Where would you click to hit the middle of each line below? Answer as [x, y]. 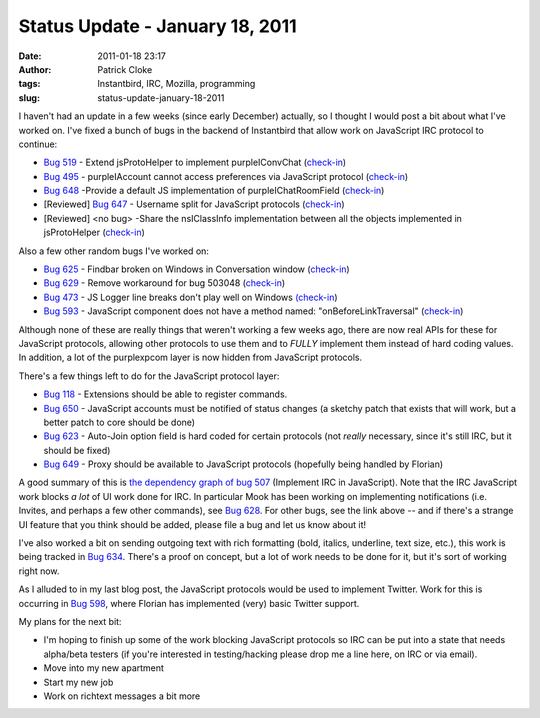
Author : [35, 69]
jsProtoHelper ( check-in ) [94, 232]
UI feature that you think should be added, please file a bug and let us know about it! [192, 524]
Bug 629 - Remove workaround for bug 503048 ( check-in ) [164, 283]
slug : [29, 97]
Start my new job [78, 682]
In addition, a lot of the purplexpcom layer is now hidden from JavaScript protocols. [190, 357]
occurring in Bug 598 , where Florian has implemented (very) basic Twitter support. [189, 603]
